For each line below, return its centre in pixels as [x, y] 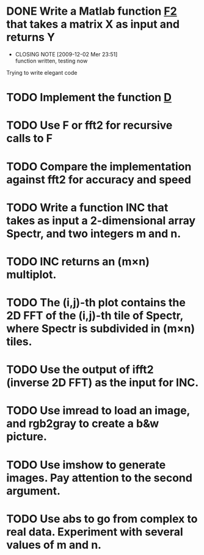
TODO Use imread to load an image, [98, 411]
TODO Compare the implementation [99, 166]
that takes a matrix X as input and [93, 24]
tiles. [19, 342]
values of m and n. [54, 545]
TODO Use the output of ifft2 [80, 370]
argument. [34, 491]
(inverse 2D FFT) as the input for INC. [103, 383]
